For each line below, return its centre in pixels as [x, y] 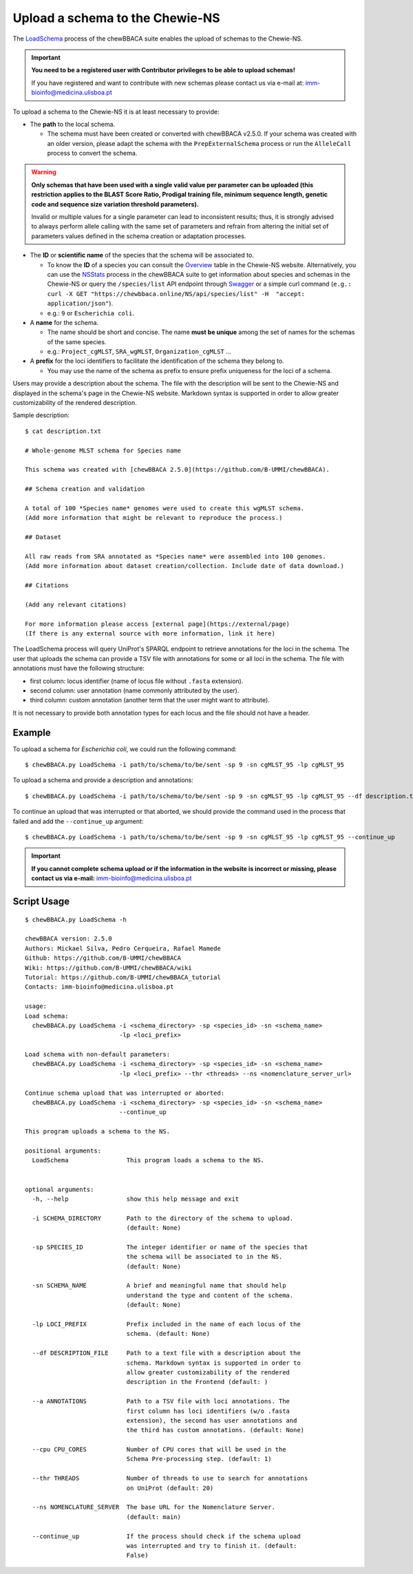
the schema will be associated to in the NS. [204, 1257]
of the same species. [77, 342]
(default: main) [154, 1517]
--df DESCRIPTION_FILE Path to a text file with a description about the [166, 1353]
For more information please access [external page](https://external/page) [158, 624]
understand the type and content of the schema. [210, 1295]
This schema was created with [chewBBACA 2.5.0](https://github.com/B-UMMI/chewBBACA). [178, 470]
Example [32, 732]
